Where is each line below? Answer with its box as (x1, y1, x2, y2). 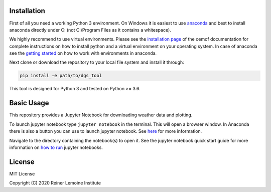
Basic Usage (9, 99, 49, 107)
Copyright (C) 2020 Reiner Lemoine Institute (9, 180, 101, 186)
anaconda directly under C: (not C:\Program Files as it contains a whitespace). (9, 27, 172, 33)
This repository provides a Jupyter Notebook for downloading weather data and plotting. (9, 112, 193, 118)
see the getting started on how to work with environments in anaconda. (9, 50, 157, 56)
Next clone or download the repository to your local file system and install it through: (9, 59, 184, 65)
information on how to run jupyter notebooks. (9, 144, 103, 150)
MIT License (9, 170, 35, 176)
